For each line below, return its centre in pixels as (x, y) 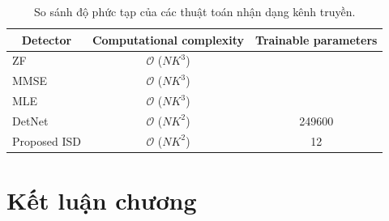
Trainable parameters (316, 39)
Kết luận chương (102, 200)
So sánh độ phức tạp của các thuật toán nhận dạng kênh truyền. (194, 11)
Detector (47, 39)
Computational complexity (168, 39)
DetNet (30, 120)
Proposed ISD (47, 140)
